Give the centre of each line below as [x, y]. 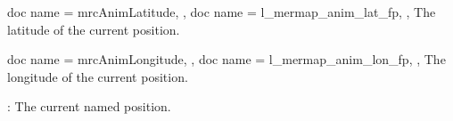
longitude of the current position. [98, 76]
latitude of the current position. [94, 29]
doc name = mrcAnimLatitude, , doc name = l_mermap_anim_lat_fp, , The [222, 12]
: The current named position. [89, 106]
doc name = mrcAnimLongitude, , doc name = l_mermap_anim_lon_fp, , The [226, 59]
